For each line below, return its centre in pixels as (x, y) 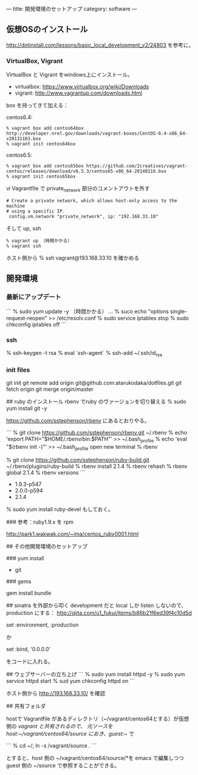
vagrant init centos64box (44, 144)
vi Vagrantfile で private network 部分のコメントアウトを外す (78, 189)
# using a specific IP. (36, 211)
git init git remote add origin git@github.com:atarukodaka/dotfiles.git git (94, 382)
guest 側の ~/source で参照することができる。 (63, 765)
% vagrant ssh (24, 246)
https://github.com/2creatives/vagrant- (137, 166)
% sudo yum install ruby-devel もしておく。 (60, 509)
